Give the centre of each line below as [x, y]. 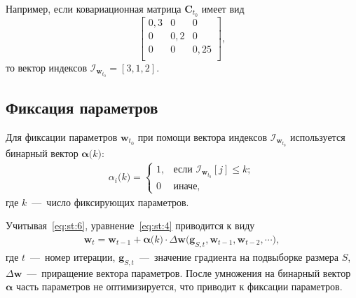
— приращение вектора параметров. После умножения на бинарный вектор [189, 272]
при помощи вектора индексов [203, 137]
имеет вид [223, 8]
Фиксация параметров [82, 108]
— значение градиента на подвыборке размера [239, 256]
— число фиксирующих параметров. [110, 202]
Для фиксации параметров [62, 137]
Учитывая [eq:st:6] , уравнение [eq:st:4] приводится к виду [130, 225]
